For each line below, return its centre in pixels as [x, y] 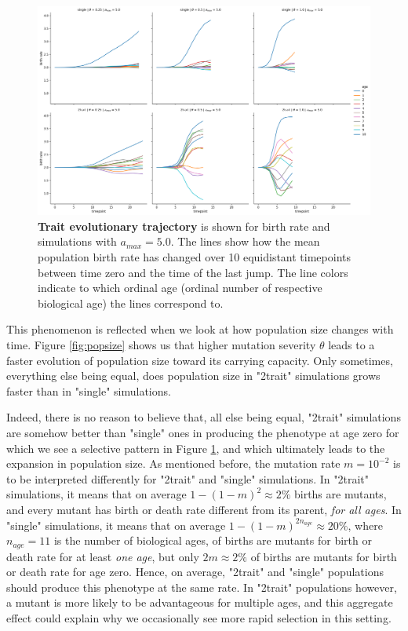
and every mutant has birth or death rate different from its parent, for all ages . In [204, 509]
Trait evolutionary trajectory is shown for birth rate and [184, 226]
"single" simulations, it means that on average [116, 525]
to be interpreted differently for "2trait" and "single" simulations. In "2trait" [188, 478]
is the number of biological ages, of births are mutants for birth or [213, 540]
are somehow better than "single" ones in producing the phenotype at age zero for [203, 432]
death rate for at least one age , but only [103, 556]
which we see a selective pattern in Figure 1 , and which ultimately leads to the [196, 448]
